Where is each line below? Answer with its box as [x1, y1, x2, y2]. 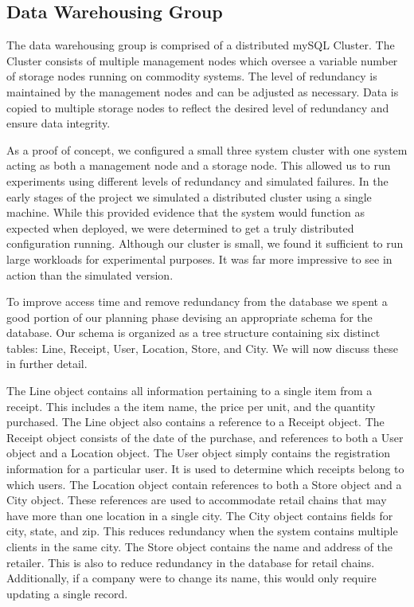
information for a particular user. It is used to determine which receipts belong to [6, 460, 404, 477]
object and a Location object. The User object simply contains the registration [6, 444, 391, 461]
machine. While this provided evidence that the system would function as [6, 204, 365, 221]
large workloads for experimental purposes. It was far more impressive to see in [6, 250, 393, 267]
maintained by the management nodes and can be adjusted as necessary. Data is [6, 83, 399, 100]
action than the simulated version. [6, 266, 174, 283]
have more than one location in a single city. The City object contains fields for [6, 507, 393, 523]
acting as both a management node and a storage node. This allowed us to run [6, 157, 391, 174]
